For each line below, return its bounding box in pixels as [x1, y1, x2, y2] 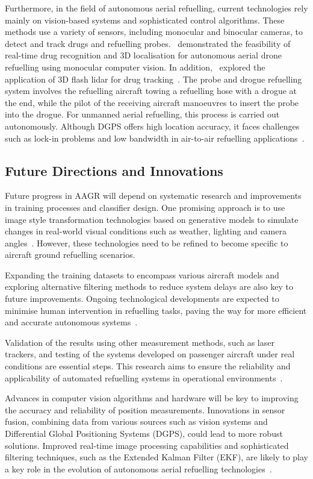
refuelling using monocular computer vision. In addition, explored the [5, 60, 265, 73]
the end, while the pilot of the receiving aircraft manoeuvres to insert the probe [5, 96, 299, 108]
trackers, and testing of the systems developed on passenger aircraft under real [5, 348, 295, 360]
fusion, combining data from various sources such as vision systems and [5, 415, 268, 428]
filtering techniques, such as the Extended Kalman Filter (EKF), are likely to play [5, 451, 308, 463]
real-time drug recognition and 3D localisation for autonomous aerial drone [5, 49, 282, 61]
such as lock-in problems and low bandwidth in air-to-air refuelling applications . [5, 131, 305, 144]
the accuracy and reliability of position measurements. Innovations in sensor [5, 403, 285, 416]
